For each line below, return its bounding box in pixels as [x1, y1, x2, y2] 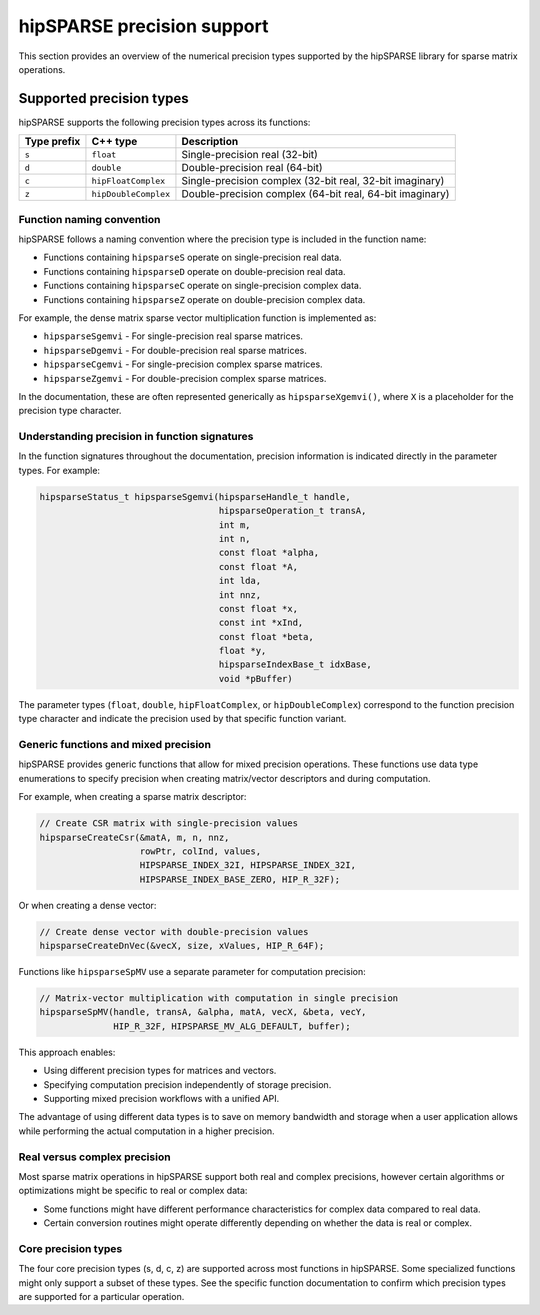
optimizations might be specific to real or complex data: [18, 1185, 248, 1197]
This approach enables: [18, 1046, 116, 1058]
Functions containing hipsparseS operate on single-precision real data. [43, 251, 342, 264]
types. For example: [18, 464, 100, 476]
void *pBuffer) [218, 673, 294, 684]
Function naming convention [18, 212, 161, 226]
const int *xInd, [218, 617, 304, 629]
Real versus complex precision [18, 1150, 171, 1164]
